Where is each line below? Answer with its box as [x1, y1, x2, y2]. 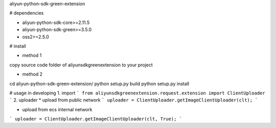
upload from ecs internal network [22, 106, 93, 112]
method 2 [22, 71, 43, 78]
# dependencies [9, 10, 44, 16]
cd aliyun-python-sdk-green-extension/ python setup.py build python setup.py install [9, 81, 189, 87]
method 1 [22, 53, 42, 59]
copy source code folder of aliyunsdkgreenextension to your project [9, 62, 153, 68]
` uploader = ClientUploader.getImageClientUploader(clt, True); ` [9, 116, 182, 122]
